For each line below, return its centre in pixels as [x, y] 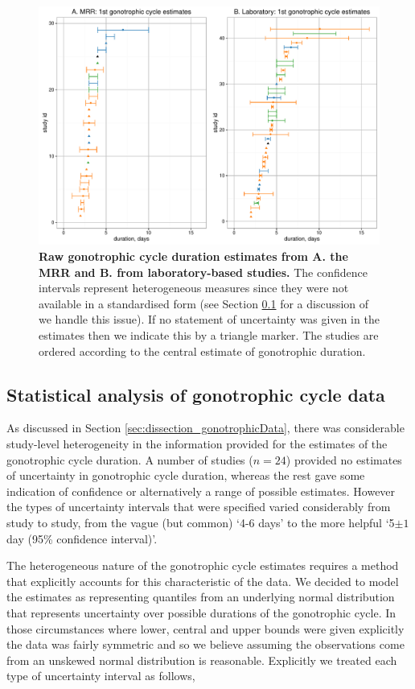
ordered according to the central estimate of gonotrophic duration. [202, 351]
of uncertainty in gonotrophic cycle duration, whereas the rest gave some [186, 475]
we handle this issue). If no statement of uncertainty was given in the [209, 319]
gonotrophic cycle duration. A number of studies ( [130, 459]
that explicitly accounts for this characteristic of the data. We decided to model [203, 581]
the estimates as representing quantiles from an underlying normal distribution [201, 597]
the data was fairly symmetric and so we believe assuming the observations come [205, 644]
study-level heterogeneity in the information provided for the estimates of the [197, 444]
